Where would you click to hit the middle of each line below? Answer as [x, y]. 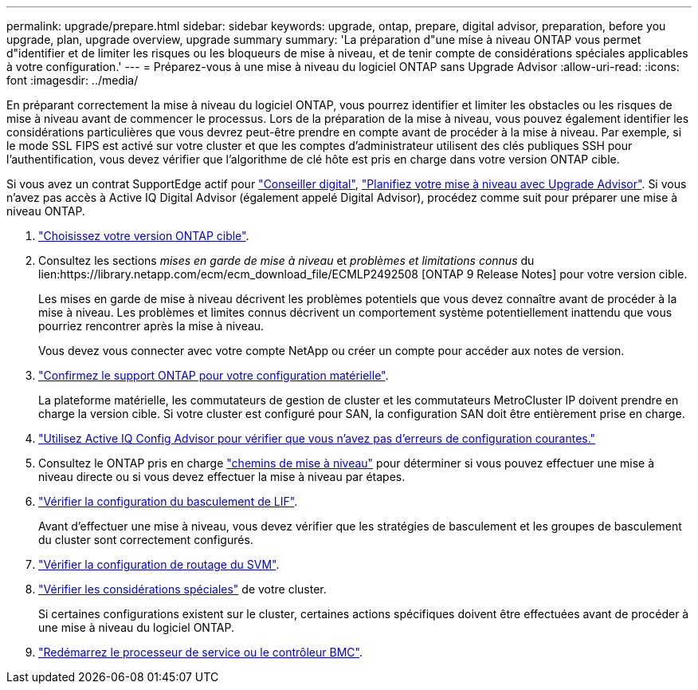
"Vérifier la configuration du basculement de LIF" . [168, 501]
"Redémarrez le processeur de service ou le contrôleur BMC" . [200, 652]
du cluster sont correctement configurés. [146, 540]
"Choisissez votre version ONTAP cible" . [144, 236]
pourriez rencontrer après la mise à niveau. [151, 326]
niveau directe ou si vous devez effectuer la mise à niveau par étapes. [222, 477]
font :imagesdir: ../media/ [73, 80]
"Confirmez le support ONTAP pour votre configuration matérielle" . [214, 375]
